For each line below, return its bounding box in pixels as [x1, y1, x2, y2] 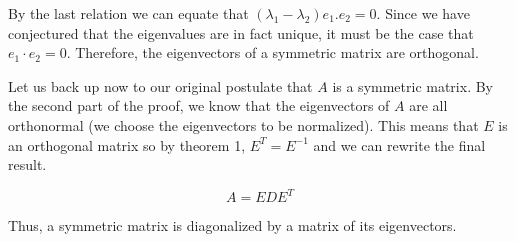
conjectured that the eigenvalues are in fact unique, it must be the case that [8, 22, 474, 43]
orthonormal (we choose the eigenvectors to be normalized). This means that [8, 114, 479, 135]
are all [409, 95, 448, 116]
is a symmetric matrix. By [332, 75, 494, 96]
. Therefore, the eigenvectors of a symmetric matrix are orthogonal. [66, 42, 479, 63]
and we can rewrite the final [313, 134, 486, 155]
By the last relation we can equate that [8, 3, 249, 23]
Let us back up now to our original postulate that [8, 75, 313, 96]
